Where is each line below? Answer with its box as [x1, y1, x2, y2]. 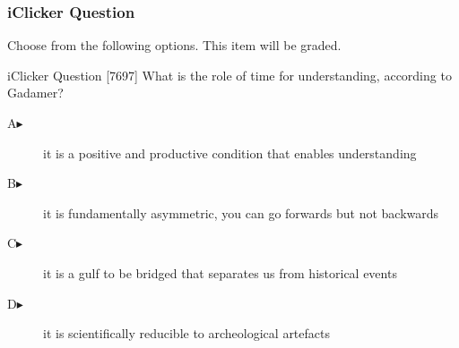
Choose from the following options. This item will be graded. [7, 36, 342, 55]
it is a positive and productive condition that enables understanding [43, 143, 417, 162]
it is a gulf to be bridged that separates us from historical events [43, 263, 397, 282]
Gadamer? [7, 83, 64, 102]
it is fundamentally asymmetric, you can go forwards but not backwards [43, 203, 439, 222]
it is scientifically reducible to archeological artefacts [43, 324, 330, 343]
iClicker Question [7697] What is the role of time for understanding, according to [7, 65, 452, 84]
